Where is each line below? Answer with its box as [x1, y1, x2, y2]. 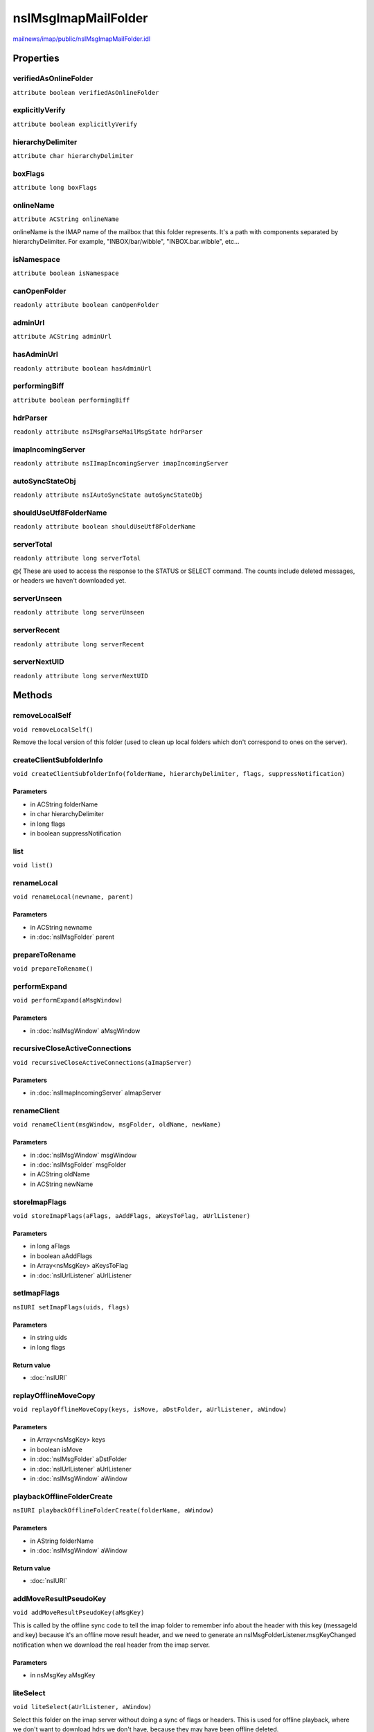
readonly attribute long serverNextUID [12, 672, 148, 680]
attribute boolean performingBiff [12, 396, 130, 404]
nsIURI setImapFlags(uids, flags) [12, 1303, 130, 1311]
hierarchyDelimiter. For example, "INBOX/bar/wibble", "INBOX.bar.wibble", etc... [12, 238, 240, 246]
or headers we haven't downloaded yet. [12, 576, 127, 585]
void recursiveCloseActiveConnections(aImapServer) [12, 1059, 193, 1066]
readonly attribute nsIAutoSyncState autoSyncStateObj [12, 491, 204, 499]
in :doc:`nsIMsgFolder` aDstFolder [30, 1455, 127, 1463]
